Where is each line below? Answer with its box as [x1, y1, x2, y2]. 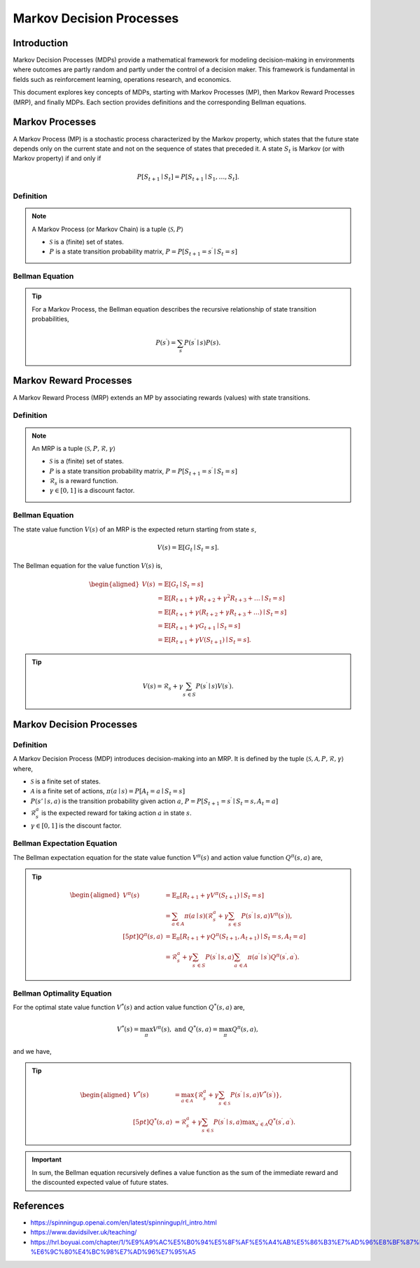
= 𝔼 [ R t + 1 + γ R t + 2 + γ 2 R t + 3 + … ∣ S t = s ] [157, 593, 285, 604]
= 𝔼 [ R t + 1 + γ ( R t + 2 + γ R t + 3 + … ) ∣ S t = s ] [157, 608, 287, 618]
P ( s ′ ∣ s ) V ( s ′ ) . [195, 681, 234, 690]
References [13, 1199, 64, 1211]
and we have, [13, 1047, 52, 1055]
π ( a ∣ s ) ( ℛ [184, 912, 213, 920]
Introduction [13, 37, 69, 49]
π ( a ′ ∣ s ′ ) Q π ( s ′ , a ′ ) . [247, 952, 300, 961]
